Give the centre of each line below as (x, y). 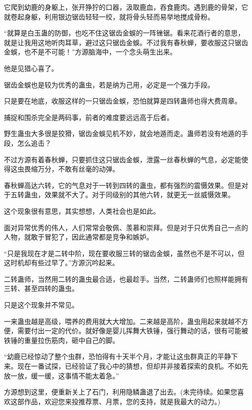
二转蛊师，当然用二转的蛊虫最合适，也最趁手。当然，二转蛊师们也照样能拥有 (126, 279)
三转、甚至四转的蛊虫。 (41, 288)
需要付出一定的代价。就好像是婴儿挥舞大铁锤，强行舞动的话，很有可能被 (133, 331)
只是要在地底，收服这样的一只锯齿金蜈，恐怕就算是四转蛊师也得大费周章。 (123, 101)
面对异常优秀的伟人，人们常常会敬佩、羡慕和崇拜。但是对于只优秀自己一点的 (126, 227)
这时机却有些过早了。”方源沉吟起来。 (62, 263)
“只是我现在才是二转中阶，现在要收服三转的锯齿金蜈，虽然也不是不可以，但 (124, 253)
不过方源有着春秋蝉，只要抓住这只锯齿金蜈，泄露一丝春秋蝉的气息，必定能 (123, 159)
